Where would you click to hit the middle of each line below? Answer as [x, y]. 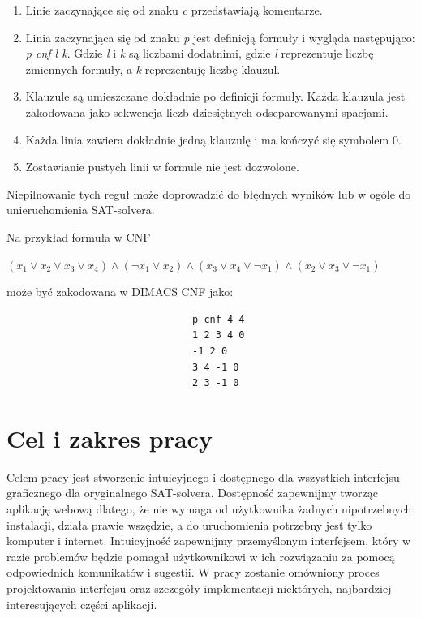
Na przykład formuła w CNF [79, 236]
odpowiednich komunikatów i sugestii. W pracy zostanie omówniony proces [193, 572]
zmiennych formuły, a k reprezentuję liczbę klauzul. [153, 69]
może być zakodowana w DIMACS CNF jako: [120, 292]
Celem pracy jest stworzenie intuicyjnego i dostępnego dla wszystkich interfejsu [203, 476]
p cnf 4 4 [219, 319]
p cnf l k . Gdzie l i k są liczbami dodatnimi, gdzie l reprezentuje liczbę [200, 53]
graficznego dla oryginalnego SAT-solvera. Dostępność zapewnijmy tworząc [192, 493]
